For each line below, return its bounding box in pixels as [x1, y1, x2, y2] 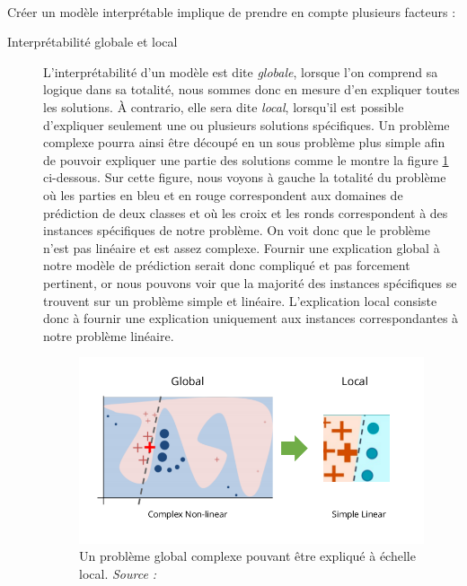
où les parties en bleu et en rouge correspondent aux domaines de [43, 185, 403, 204]
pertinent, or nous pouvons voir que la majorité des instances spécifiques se [43, 273, 457, 292]
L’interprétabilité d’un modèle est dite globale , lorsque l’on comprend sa [43, 62, 438, 81]
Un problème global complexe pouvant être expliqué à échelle [79, 547, 416, 565]
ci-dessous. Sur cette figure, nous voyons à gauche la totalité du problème [43, 168, 446, 187]
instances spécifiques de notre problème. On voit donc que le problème [43, 221, 430, 240]
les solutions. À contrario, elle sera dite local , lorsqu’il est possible [43, 97, 404, 116]
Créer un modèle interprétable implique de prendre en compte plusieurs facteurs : [7, 2, 456, 21]
